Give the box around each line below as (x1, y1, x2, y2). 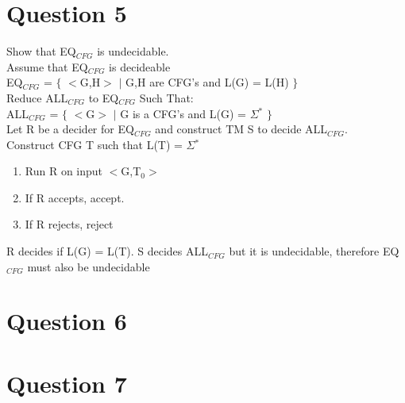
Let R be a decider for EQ (6, 121, 134, 137)
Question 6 (6, 305, 127, 337)
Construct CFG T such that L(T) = (6, 136, 183, 152)
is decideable (109, 58, 171, 75)
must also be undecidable (27, 258, 150, 274)
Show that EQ (6, 43, 76, 59)
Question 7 (6, 367, 127, 399)
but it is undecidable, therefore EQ (229, 243, 399, 259)
